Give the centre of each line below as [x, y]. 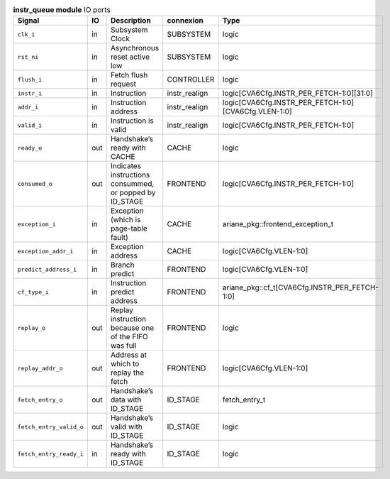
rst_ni [28, 57]
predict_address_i [47, 269]
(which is [126, 220]
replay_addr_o [40, 368]
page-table [129, 229]
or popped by [133, 193]
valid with [127, 427]
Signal [28, 21]
